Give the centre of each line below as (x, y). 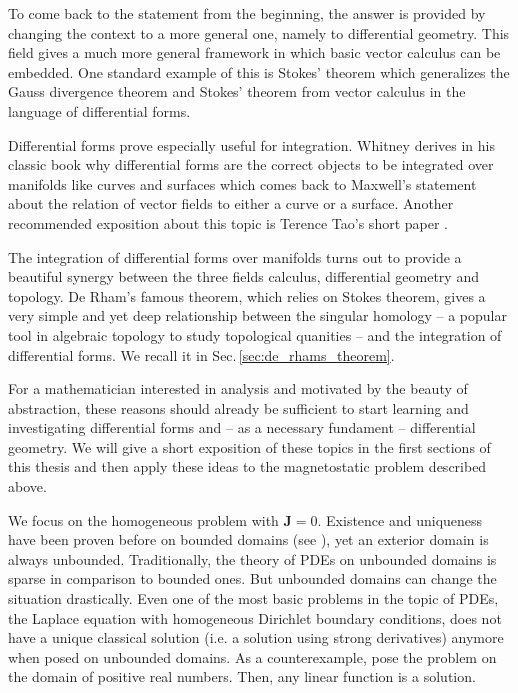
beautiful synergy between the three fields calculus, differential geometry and (243, 276)
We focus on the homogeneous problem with (143, 519)
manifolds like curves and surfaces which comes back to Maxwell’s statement (242, 183)
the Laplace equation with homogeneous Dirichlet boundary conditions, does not (255, 617)
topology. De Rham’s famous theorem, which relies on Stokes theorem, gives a (247, 295)
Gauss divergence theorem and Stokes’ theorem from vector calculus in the (237, 91)
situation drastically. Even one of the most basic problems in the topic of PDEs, (253, 598)
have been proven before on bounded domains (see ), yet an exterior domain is (248, 539)
